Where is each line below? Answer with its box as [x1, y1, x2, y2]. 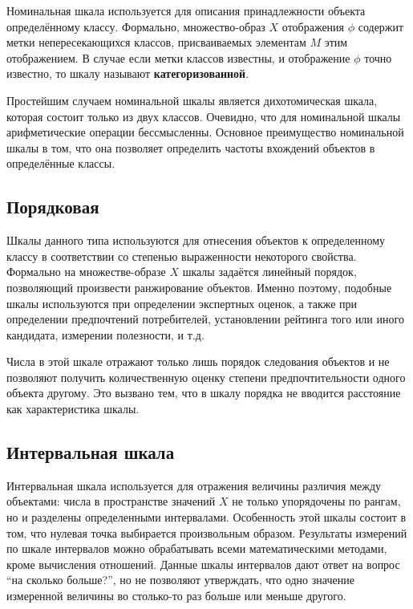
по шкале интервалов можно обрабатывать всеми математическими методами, [6, 540, 387, 557]
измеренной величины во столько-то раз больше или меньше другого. [6, 587, 346, 604]
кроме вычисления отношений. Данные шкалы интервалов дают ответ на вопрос [6, 555, 400, 572]
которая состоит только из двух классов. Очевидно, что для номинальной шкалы [6, 108, 401, 124]
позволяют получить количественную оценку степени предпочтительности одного [6, 368, 406, 385]
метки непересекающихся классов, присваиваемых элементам [6, 34, 306, 51]
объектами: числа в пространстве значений [6, 493, 216, 510]
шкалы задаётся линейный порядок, [182, 263, 357, 280]
